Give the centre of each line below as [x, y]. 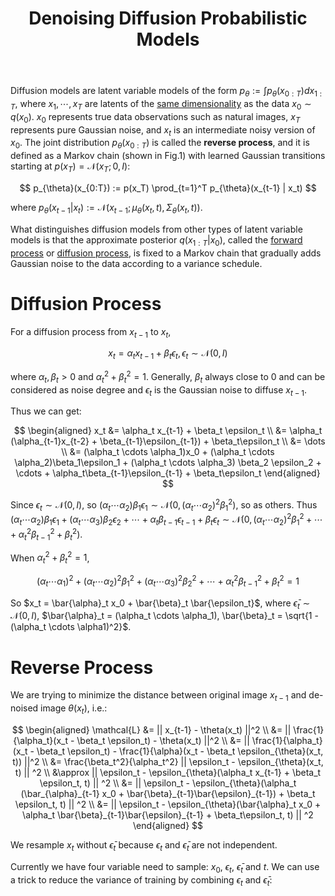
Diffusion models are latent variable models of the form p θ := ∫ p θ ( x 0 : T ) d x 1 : [166, 92]
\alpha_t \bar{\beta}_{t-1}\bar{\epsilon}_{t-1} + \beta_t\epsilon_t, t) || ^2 [168, 814]
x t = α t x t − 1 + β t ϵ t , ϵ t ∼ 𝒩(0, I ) [168, 354]
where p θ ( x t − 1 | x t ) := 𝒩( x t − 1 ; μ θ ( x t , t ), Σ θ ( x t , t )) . [106, 208]
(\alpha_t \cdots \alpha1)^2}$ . [71, 627]
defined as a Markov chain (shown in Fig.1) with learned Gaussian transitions [168, 156]
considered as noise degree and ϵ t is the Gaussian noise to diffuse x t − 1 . [159, 390]
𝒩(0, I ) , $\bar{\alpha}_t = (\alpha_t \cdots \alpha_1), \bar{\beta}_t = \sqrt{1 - [164, 616]
